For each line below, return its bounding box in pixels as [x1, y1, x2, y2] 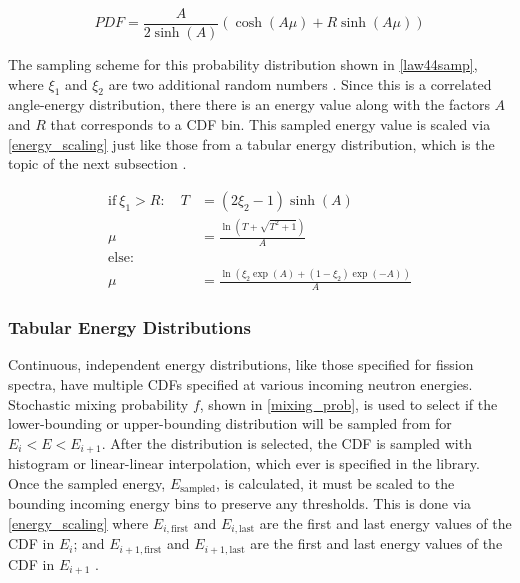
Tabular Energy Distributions [8, 315, 251, 340]
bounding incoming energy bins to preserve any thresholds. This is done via [8, 493, 472, 514]
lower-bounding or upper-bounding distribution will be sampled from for [8, 413, 452, 434]
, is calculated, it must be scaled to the [215, 472, 455, 493]
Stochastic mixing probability [8, 393, 189, 414]
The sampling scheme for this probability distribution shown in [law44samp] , [8, 54, 478, 75]
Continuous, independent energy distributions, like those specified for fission [8, 354, 474, 375]
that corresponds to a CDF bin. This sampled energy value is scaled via [50, 114, 491, 135]
